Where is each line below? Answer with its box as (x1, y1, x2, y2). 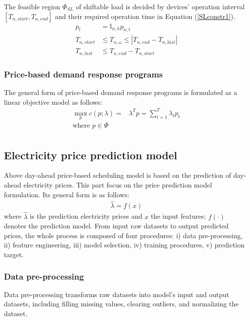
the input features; (150, 211, 206, 221)
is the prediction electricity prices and (30, 211, 143, 221)
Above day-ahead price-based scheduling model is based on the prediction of (4, 170, 232, 180)
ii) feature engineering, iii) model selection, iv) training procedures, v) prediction (4, 240, 245, 250)
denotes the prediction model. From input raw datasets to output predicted (4, 221, 229, 231)
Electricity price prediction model (4, 147, 178, 162)
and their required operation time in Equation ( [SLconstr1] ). (54, 11, 235, 21)
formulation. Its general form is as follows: (4, 189, 129, 199)
